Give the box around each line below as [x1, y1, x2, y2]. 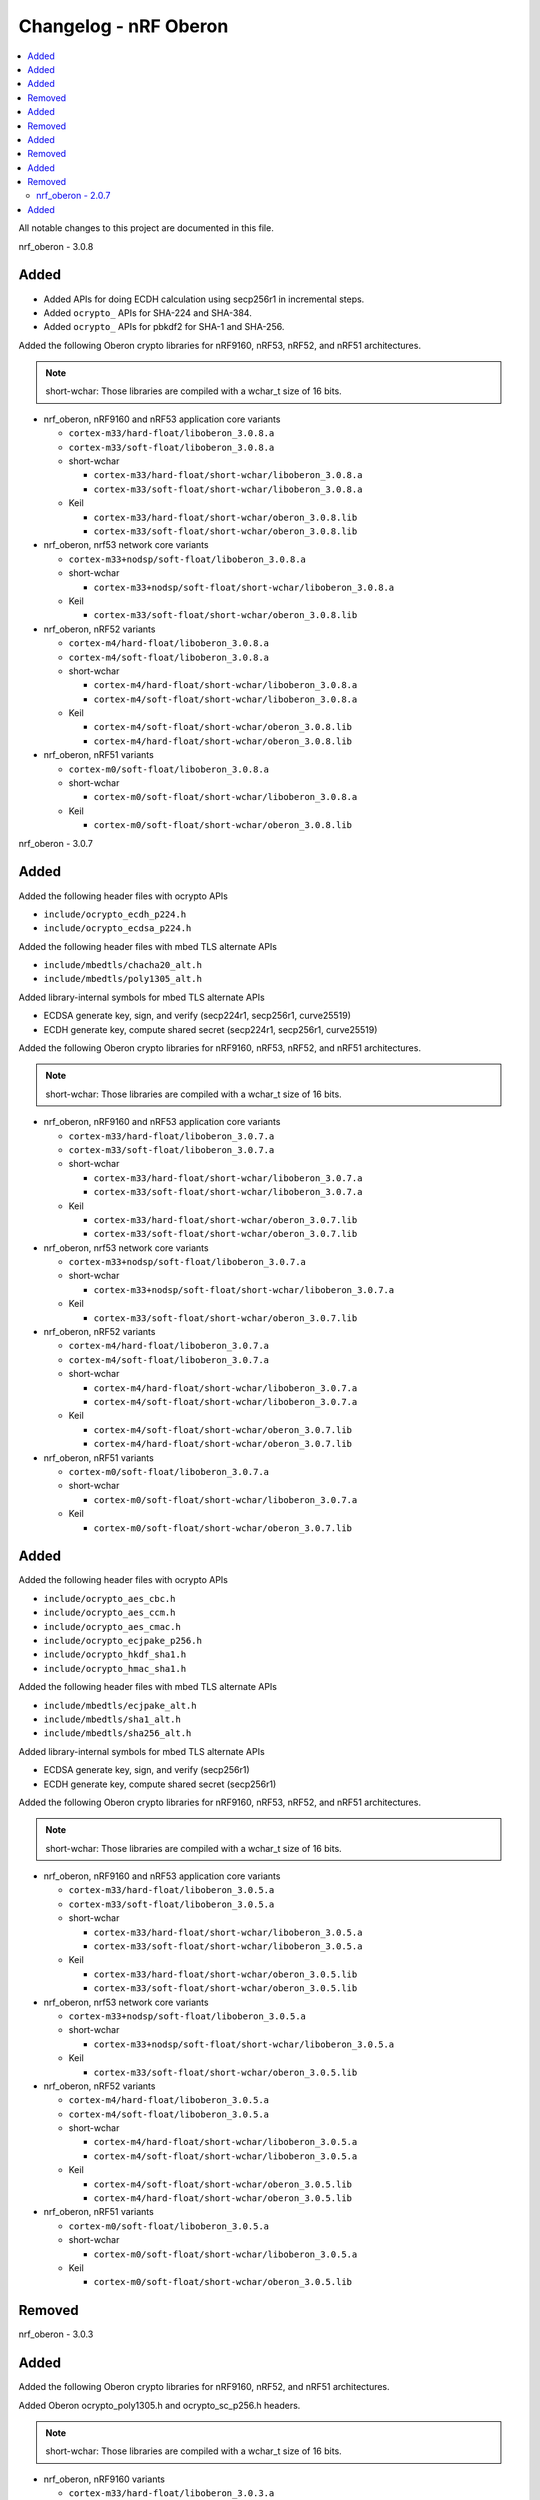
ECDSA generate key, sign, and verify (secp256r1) [43, 1764, 250, 1776]
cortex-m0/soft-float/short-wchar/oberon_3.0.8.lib [93, 820, 353, 831]
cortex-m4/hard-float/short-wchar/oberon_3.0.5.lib [93, 2193, 353, 2204]
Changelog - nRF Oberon [18, 15, 229, 37]
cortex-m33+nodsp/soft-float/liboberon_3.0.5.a [68, 2010, 307, 2022]
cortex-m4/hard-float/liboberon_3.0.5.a [68, 2095, 270, 2106]
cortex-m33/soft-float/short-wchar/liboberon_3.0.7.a [93, 1186, 363, 1198]
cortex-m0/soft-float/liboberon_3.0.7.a [68, 1466, 270, 1477]
